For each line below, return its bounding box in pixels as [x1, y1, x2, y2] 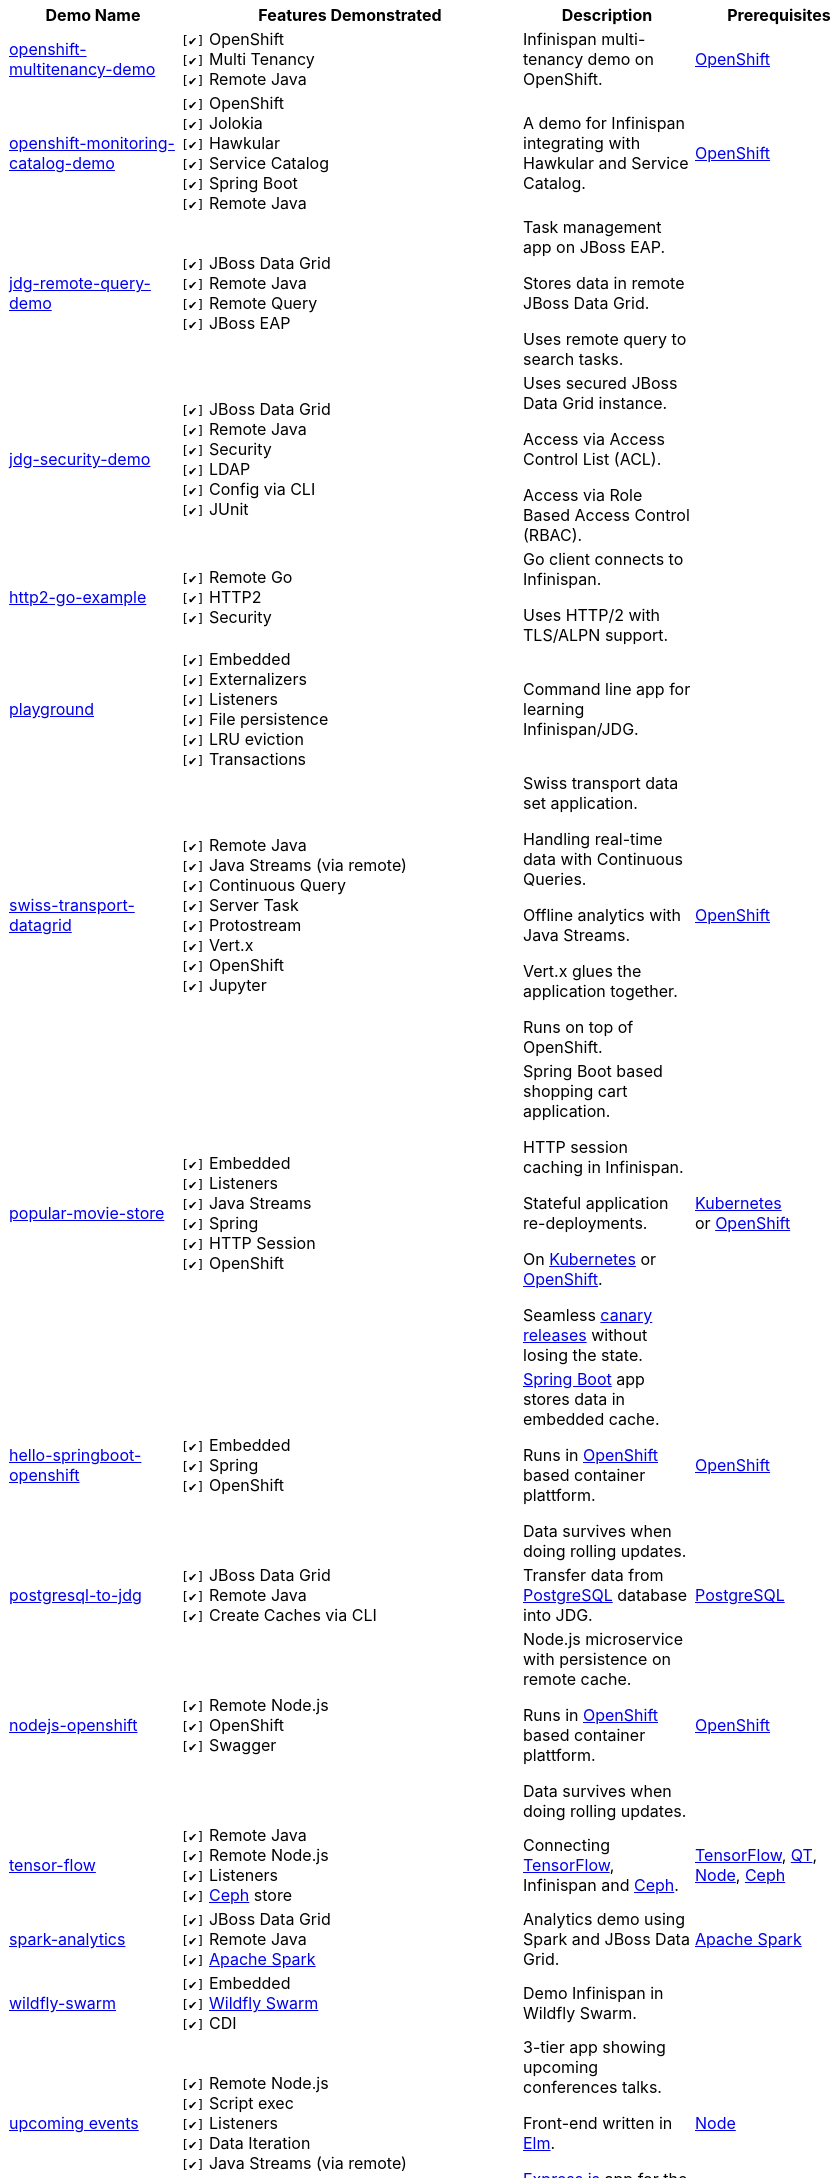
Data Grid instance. [523, 393, 668, 413]
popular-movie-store [9, 1203, 165, 1223]
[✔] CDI [181, 2013, 237, 2033]
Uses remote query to [523, 329, 687, 349]
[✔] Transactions [181, 749, 307, 769]
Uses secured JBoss [523, 373, 678, 393]
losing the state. [523, 1345, 643, 1365]
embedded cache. [523, 1409, 660, 1429]
